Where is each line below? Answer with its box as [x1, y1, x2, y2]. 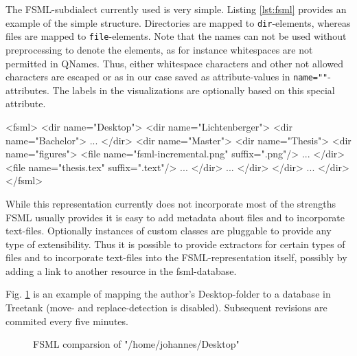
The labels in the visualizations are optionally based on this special [52, 82, 335, 97]
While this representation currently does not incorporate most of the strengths [5, 196, 336, 210]
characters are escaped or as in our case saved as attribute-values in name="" [5, 69, 328, 84]
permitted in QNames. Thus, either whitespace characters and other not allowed [5, 56, 344, 70]
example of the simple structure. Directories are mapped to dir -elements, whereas [5, 15, 351, 30]
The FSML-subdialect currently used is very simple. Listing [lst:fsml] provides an [5, 2, 347, 16]
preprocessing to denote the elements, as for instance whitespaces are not [5, 42, 313, 56]
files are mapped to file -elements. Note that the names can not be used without [5, 29, 347, 43]
